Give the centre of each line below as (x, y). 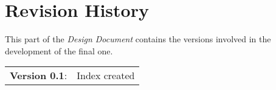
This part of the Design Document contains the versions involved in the (138, 39)
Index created (106, 76)
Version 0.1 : (39, 76)
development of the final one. (59, 50)
